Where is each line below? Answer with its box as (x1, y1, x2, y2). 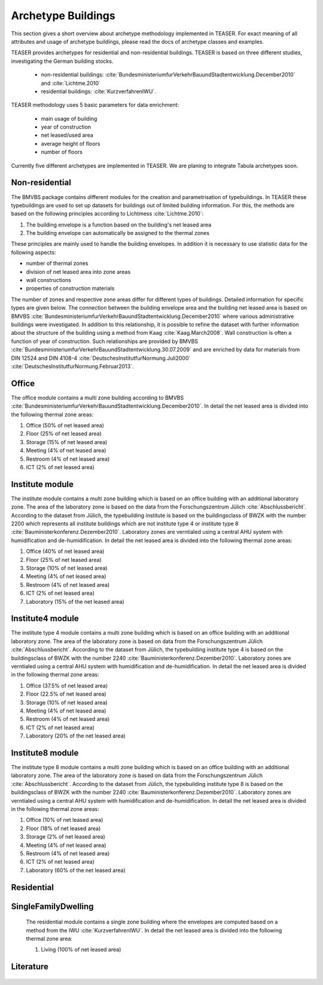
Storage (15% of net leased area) (26, 438, 108, 445)
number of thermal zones (26, 260, 89, 267)
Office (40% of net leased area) (26, 547, 105, 555)
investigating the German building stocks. (11, 57, 114, 65)
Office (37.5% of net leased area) (26, 682, 108, 689)
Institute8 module (11, 748, 79, 758)
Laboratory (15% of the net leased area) (26, 598, 125, 605)
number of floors (41, 148, 83, 155)
